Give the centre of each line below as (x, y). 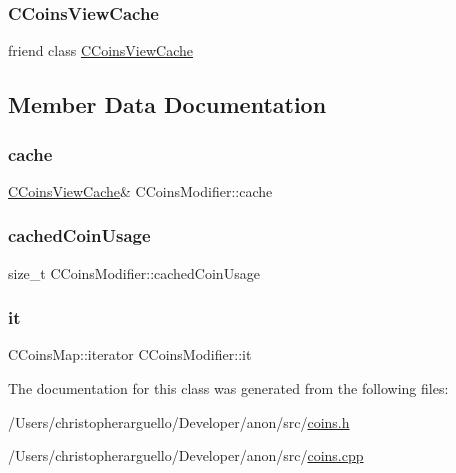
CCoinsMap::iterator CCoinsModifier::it (130, 354)
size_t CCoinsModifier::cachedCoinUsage (134, 272)
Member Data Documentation (167, 104)
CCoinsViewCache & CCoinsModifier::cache (140, 190)
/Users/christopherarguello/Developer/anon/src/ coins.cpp (186, 455)
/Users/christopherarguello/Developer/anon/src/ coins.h (179, 421)
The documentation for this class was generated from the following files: (228, 388)
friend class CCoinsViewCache (100, 50)
